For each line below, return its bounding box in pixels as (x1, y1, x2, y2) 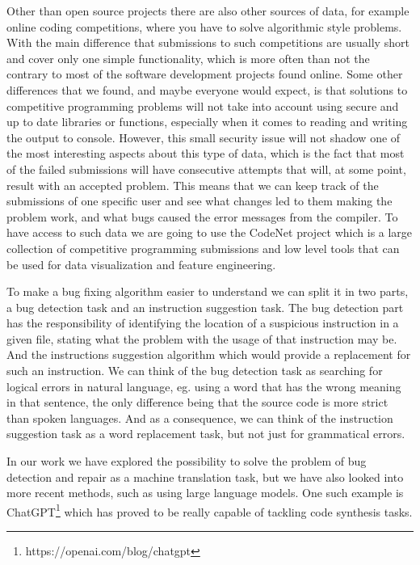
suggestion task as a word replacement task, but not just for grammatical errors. (6, 425, 405, 442)
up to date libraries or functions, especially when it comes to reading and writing (6, 113, 408, 130)
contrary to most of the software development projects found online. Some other (6, 65, 403, 82)
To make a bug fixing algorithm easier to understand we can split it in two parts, (6, 283, 409, 300)
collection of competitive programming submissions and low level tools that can (6, 239, 400, 256)
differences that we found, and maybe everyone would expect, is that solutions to (6, 81, 408, 98)
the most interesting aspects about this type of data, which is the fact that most (6, 145, 405, 162)
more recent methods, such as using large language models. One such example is (6, 484, 404, 501)
